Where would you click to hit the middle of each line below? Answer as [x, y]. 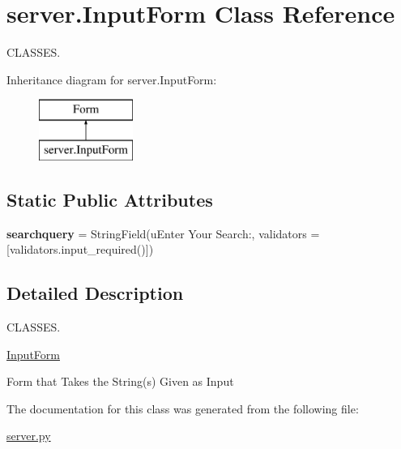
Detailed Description [95, 293]
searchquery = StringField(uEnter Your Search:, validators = [163, 233]
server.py [29, 436]
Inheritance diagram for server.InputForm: [112, 79]
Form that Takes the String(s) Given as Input [120, 381]
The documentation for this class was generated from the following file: [183, 408]
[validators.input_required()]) [80, 249]
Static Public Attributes [110, 199]
